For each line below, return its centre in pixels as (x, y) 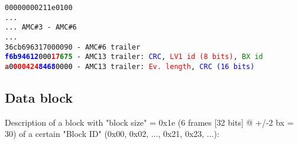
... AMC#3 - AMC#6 (41, 27)
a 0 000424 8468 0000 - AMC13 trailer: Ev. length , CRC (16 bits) (130, 66)
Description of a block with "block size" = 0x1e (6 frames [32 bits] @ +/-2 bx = (149, 122)
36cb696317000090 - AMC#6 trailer (73, 47)
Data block (39, 97)
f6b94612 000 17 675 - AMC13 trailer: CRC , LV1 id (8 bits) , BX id (134, 57)
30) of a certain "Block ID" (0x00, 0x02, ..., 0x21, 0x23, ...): (112, 134)
